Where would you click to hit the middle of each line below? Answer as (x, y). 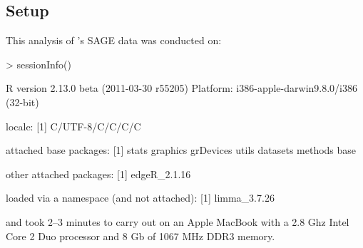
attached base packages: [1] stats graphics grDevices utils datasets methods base (181, 150)
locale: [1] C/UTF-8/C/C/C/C (73, 126)
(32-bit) (22, 102)
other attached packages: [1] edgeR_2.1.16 (98, 174)
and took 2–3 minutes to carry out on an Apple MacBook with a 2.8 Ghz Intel (178, 221)
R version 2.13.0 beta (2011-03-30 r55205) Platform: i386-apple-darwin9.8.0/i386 (181, 88)
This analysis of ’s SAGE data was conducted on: (114, 40)
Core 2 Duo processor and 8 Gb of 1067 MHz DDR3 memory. (140, 236)
